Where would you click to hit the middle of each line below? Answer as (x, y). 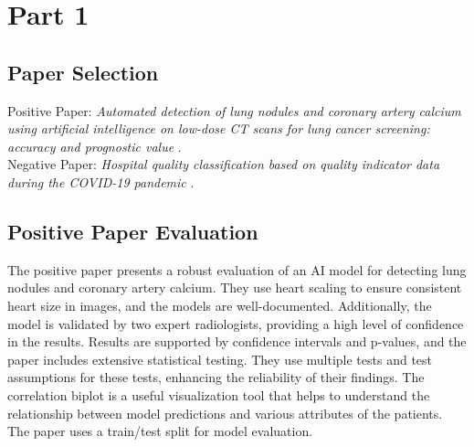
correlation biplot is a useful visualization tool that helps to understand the (219, 394)
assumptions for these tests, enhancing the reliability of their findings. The (216, 377)
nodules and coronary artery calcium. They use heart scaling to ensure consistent (235, 287)
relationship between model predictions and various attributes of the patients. (225, 413)
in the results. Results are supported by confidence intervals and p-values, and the (237, 341)
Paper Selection (83, 72)
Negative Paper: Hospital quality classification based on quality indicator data (224, 164)
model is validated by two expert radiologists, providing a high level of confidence (236, 323)
